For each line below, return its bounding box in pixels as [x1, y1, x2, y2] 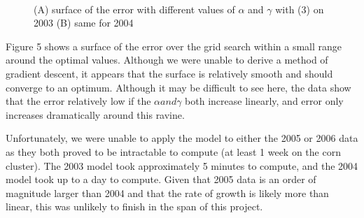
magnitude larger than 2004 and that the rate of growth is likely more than [6, 185, 329, 200]
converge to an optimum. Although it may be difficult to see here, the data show [6, 80, 351, 94]
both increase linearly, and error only [185, 94, 344, 108]
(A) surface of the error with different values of [34, 1, 235, 16]
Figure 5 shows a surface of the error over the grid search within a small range [6, 38, 342, 53]
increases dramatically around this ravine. [6, 107, 185, 122]
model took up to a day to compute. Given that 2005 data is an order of [6, 172, 316, 187]
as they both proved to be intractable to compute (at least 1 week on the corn [6, 144, 341, 159]
